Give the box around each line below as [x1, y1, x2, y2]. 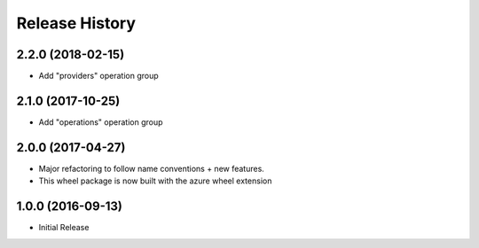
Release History [16, 13, 137, 33]
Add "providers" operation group [38, 71, 159, 81]
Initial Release [38, 222, 90, 233]
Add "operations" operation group [38, 116, 163, 128]
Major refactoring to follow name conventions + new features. [38, 163, 265, 174]
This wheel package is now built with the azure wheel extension [38, 175, 272, 186]
